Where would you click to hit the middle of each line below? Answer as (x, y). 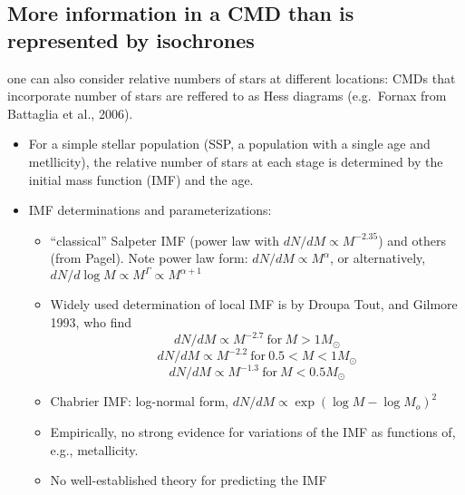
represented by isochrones (131, 39)
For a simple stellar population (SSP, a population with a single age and (229, 144)
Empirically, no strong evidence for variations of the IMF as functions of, (253, 432)
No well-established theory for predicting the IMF (189, 480)
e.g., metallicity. (94, 449)
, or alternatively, (378, 258)
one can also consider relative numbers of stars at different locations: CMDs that (232, 78)
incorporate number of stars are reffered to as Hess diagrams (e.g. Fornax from (227, 96)
